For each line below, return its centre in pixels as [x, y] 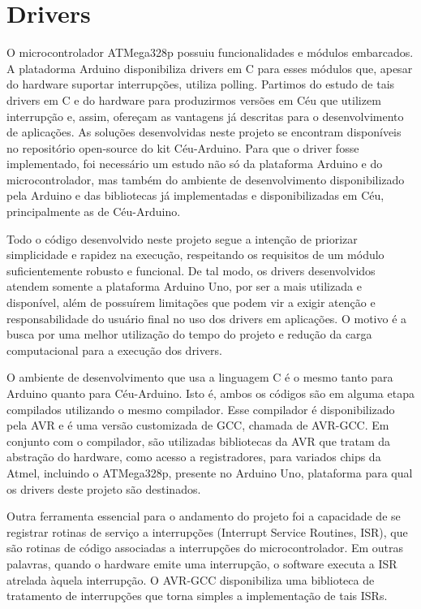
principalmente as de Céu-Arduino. [94, 212]
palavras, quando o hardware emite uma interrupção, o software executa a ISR [202, 563]
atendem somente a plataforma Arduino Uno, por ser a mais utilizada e [184, 286]
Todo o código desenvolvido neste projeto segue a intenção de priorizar [182, 238]
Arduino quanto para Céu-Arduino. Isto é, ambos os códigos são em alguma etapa [210, 393]
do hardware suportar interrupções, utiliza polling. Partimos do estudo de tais [201, 84]
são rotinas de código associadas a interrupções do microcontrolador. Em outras [205, 548]
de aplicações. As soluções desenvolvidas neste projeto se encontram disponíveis [204, 132]
